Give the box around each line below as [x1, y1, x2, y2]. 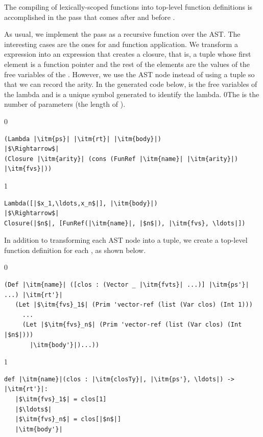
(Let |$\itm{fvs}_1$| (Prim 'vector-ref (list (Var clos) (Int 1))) [15, 301, 253, 309]
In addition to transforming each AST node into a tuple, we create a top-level [4, 235, 248, 245]
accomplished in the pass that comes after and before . [4, 11, 175, 22]
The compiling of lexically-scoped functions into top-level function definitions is [4, 2, 253, 12]
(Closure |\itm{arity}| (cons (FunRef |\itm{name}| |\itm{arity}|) [4, 155, 238, 163]
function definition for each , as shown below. [4, 244, 146, 255]
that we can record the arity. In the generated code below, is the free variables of [4, 79, 257, 89]
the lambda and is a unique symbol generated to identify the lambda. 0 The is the [4, 88, 259, 99]
